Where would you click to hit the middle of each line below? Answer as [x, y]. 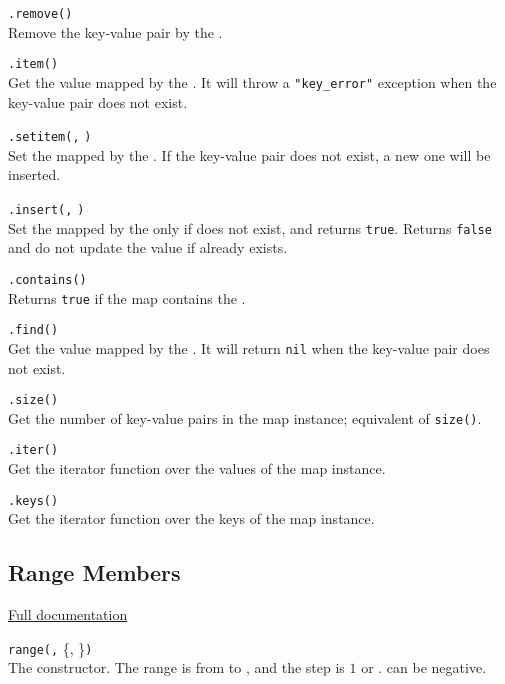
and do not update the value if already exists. [148, 247]
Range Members [94, 572]
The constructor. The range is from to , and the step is [176, 667]
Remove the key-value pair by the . [115, 31]
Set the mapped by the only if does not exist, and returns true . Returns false [250, 227]
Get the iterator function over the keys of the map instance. [191, 518]
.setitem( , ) [50, 137]
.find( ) [33, 330]
